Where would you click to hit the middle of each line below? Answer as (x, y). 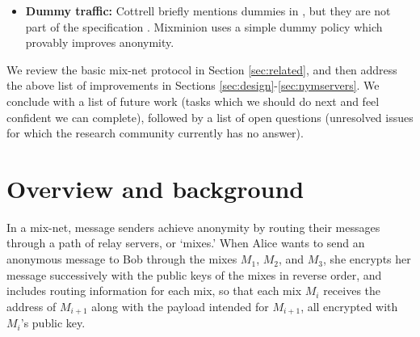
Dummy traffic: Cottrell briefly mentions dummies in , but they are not (208, 11)
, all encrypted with (349, 306)
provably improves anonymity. (100, 42)
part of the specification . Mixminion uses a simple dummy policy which (204, 26)
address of (31, 306)
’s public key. (53, 323)
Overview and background (155, 188)
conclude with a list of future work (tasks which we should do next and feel (193, 101)
